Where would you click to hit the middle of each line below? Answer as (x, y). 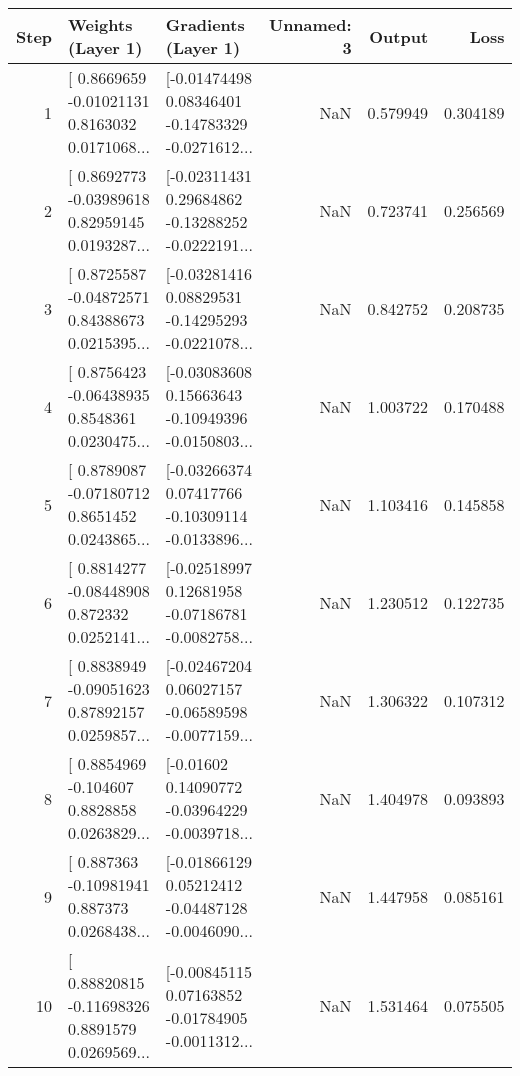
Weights (100, 24)
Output (399, 36)
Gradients (205, 24)
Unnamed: (310, 24)
